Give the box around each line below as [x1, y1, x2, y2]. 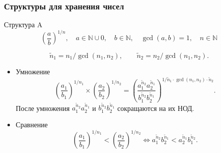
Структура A [4, 19, 43, 30]
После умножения [15, 102, 70, 113]
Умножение [15, 66, 50, 76]
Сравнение [15, 119, 48, 129]
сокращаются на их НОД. [117, 102, 194, 113]
